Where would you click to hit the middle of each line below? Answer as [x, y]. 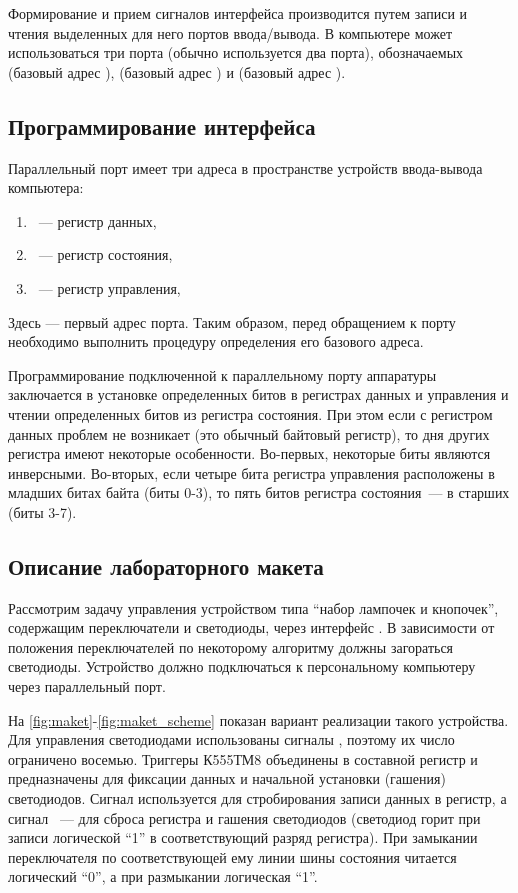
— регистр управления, [109, 287]
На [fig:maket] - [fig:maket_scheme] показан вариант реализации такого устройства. [258, 719]
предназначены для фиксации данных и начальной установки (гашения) [227, 778]
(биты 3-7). [42, 511]
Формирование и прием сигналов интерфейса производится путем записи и [238, 13]
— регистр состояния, [105, 254]
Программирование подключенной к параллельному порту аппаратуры [222, 374]
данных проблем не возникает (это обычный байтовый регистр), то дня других [249, 433]
